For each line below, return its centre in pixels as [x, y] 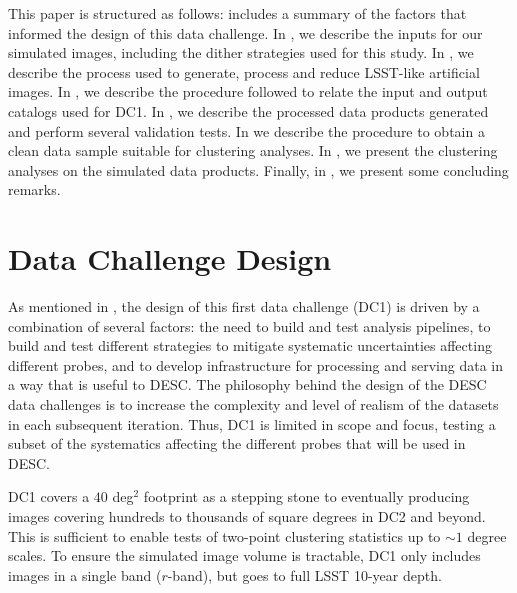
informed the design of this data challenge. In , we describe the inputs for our [245, 32]
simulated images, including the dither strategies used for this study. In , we [241, 52]
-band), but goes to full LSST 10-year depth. [304, 574]
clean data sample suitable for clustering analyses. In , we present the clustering [253, 150]
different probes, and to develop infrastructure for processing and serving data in [256, 364]
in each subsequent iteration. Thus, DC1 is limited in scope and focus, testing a [252, 423]
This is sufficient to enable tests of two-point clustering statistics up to [224, 535]
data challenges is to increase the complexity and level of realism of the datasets [253, 404]
